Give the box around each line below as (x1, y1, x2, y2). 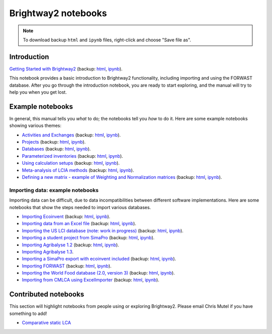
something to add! (9, 310, 47, 316)
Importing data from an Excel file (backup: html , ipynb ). (22, 221, 137, 227)
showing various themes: (9, 122, 61, 128)
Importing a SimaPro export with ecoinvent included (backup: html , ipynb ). (22, 256, 176, 262)
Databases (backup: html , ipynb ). (22, 146, 91, 152)
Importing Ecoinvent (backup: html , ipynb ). (22, 213, 111, 219)
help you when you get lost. (9, 89, 67, 95)
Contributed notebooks (9, 290, 84, 299)
